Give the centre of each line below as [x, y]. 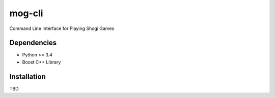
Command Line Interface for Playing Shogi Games [62, 28]
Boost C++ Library [42, 62]
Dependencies [33, 43]
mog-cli [26, 13]
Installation [28, 76]
